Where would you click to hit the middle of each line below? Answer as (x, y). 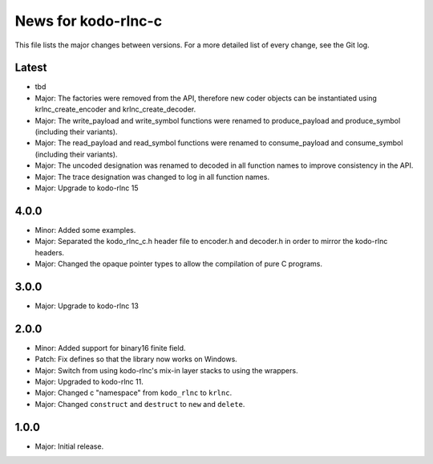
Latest (31, 68)
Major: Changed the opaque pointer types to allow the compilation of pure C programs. (178, 264)
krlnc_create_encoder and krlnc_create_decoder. (115, 109)
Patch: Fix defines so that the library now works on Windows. (136, 359)
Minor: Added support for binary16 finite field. (110, 348)
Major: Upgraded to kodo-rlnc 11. (89, 382)
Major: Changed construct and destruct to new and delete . (140, 404)
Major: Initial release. (69, 446)
